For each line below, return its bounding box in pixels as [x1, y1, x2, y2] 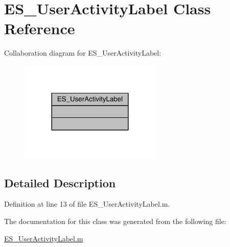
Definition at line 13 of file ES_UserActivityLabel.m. [4, 199, 170, 209]
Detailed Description [4, 175, 116, 190]
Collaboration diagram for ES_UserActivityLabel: [4, 47, 162, 58]
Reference [4, 18, 75, 39]
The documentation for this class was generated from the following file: [4, 216, 226, 227]
